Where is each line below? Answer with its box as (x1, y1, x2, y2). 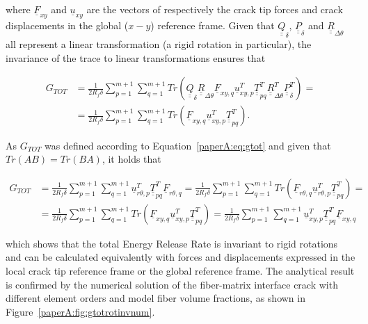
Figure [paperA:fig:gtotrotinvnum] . (6, 304, 155, 318)
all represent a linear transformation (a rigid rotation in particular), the (6, 37, 312, 51)
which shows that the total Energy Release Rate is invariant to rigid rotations (6, 236, 338, 250)
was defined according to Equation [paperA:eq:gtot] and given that (45, 138, 331, 152)
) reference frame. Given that (150, 18, 275, 33)
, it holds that (102, 152, 161, 166)
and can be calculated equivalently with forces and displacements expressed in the (6, 250, 355, 264)
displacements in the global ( (6, 18, 129, 33)
